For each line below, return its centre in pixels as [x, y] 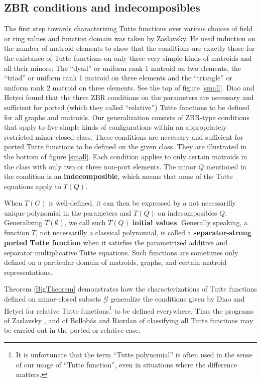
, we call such [85, 222]
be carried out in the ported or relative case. [72, 330]
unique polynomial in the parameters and [68, 212]
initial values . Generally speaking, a [190, 222]
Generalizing [23, 222]
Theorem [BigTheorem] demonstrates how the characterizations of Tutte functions [130, 289]
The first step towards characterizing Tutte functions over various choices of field [128, 28]
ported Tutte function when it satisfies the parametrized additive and [116, 243]
